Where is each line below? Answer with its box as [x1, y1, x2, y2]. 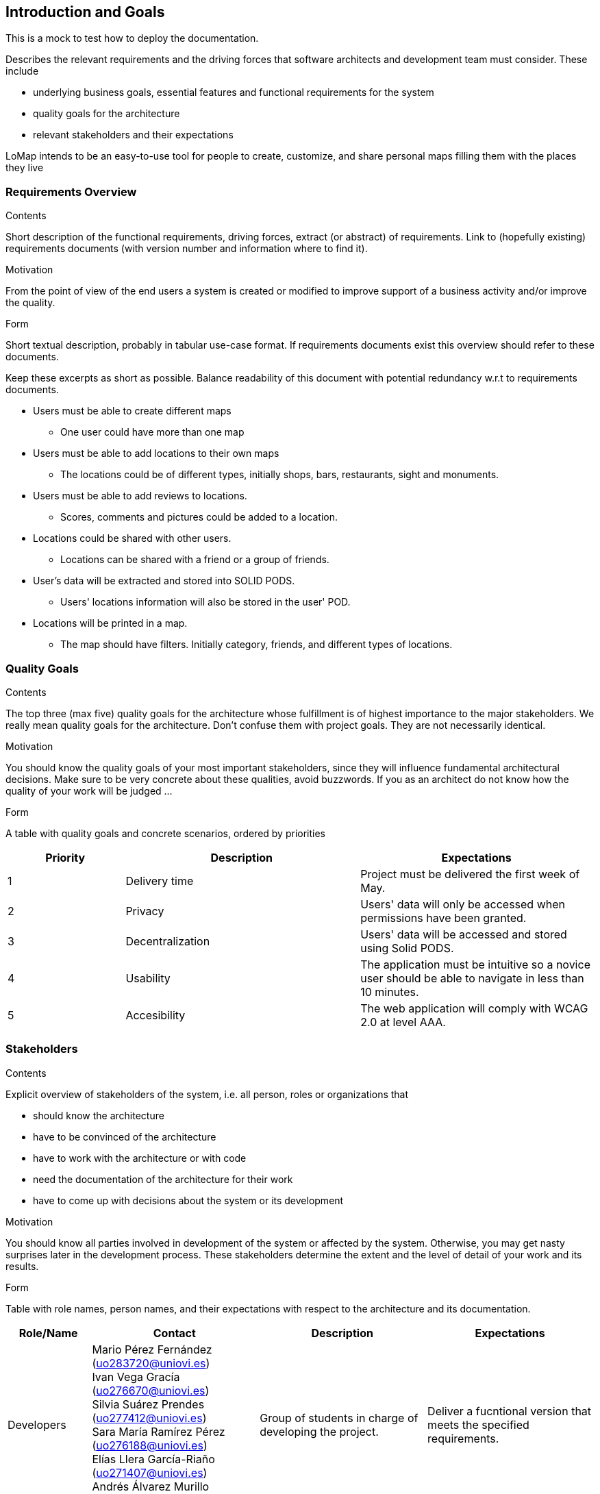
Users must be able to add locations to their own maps [33, 447, 279, 460]
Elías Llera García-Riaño [92, 1452, 215, 1466]
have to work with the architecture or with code [33, 1151, 247, 1164]
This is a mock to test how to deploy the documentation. [5, 32, 259, 45]
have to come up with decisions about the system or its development [33, 1194, 344, 1206]
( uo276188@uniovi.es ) [92, 1438, 208, 1452]
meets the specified [427, 1417, 529, 1432]
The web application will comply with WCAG [360, 1001, 588, 1015]
